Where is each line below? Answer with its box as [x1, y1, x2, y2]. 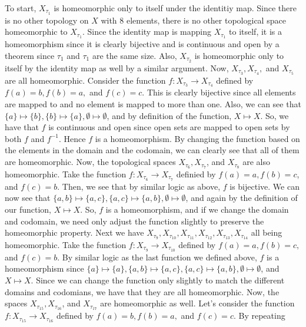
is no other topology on [5, 14, 89, 26]
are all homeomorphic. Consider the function [5, 74, 166, 86]
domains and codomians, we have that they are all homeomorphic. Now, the [5, 285, 280, 298]
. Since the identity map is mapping [82, 25, 211, 38]
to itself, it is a [229, 25, 282, 38]
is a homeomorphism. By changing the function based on [95, 132, 300, 144]
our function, [5, 203, 52, 215]
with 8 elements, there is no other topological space [101, 14, 286, 26]
